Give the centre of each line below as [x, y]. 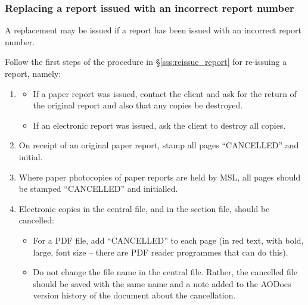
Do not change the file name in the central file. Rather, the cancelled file [165, 272]
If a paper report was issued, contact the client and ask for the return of [165, 93]
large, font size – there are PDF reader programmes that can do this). [161, 252]
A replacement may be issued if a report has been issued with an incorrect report [153, 30]
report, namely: [33, 73]
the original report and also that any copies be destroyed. [138, 105]
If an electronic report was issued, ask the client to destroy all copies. [159, 125]
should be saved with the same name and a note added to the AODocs [162, 283]
